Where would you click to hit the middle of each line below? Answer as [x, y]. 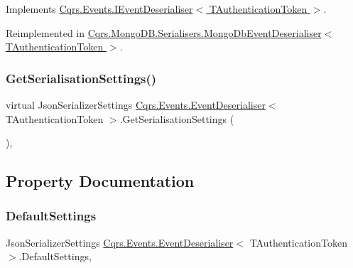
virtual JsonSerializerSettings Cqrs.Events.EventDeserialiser [136, 104]
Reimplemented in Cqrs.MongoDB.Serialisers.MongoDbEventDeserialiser [164, 32]
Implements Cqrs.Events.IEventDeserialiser [99, 9]
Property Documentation [100, 181]
